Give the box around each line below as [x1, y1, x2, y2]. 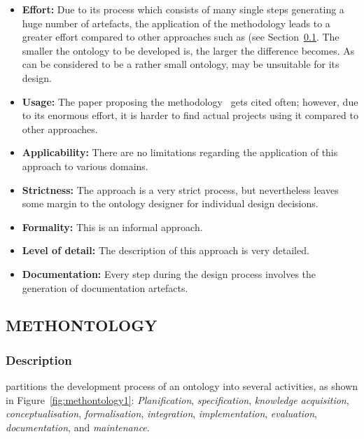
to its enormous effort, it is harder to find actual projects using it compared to [22, 108, 358, 123]
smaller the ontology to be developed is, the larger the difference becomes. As [22, 43, 355, 57]
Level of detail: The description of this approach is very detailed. [22, 243, 309, 258]
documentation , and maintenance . [6, 419, 150, 434]
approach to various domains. [22, 158, 148, 173]
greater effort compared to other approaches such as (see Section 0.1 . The [22, 29, 339, 44]
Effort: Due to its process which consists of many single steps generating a [22, 2, 344, 16]
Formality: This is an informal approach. [22, 219, 203, 234]
